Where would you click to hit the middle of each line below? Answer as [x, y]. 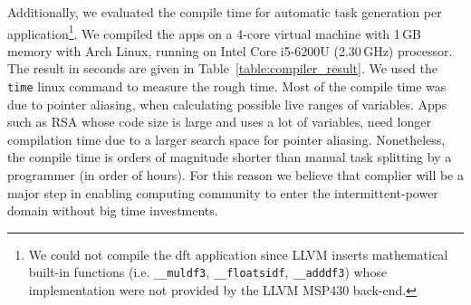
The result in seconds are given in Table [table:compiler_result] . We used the [222, 68]
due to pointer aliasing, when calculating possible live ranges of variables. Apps [227, 104]
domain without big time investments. [113, 210]
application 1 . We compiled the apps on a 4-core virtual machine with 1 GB [215, 32]
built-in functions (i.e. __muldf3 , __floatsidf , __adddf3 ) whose [208, 272]
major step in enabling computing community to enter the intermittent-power [223, 192]
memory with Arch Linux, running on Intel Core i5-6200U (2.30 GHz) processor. [230, 50]
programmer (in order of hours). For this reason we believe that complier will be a [235, 175]
